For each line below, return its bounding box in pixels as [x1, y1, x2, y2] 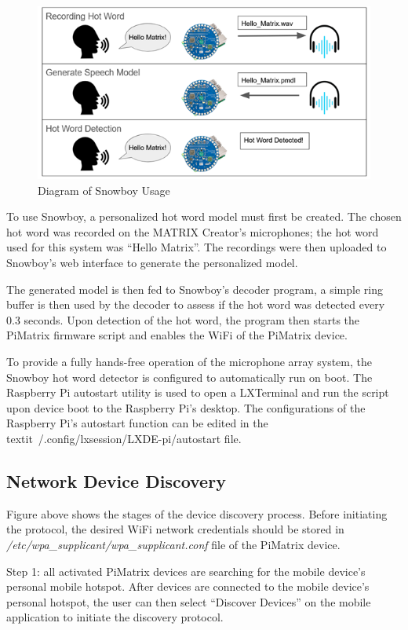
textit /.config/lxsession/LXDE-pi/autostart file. [6, 430, 242, 446]
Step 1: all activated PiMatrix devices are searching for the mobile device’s [6, 562, 366, 579]
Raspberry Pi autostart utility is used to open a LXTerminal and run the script [6, 384, 389, 401]
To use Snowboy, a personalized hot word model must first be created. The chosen [6, 208, 402, 225]
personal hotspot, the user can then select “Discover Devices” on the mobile [6, 593, 371, 610]
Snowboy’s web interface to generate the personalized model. [6, 255, 298, 271]
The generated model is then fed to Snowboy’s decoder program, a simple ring [6, 280, 383, 297]
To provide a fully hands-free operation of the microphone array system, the [6, 353, 372, 370]
